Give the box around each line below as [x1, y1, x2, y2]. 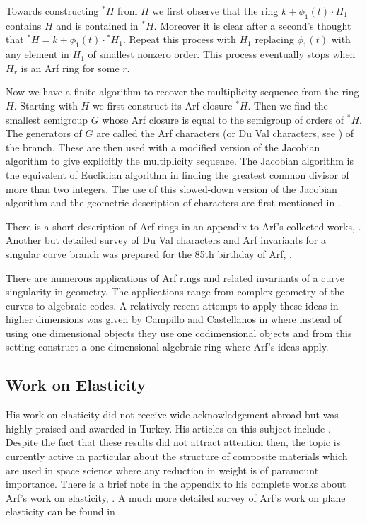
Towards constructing [6, 4, 99, 18]
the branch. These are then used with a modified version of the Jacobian [6, 139, 320, 154]
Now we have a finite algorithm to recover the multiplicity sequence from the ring [6, 84, 359, 99]
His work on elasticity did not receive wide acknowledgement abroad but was [6, 407, 339, 422]
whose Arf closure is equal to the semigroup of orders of [102, 112, 344, 127]
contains [6, 18, 42, 33]
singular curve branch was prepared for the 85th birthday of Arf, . [6, 246, 292, 261]
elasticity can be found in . [6, 504, 122, 519]
